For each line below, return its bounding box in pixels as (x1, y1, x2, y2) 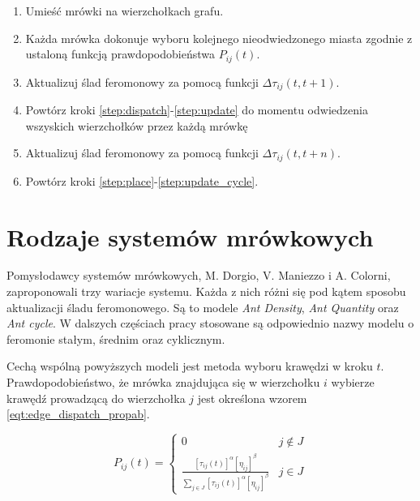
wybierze (331, 374, 375, 391)
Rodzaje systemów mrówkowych (6, 220, 374, 253)
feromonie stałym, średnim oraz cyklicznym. (6, 330, 225, 347)
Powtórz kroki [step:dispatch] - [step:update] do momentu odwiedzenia (25, 101, 368, 118)
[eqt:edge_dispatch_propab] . (6, 405, 150, 422)
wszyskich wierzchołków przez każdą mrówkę (25, 117, 248, 134)
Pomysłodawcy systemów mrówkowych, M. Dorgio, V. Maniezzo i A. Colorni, (6, 267, 391, 284)
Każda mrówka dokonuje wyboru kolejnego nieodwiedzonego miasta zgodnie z (25, 29, 413, 46)
